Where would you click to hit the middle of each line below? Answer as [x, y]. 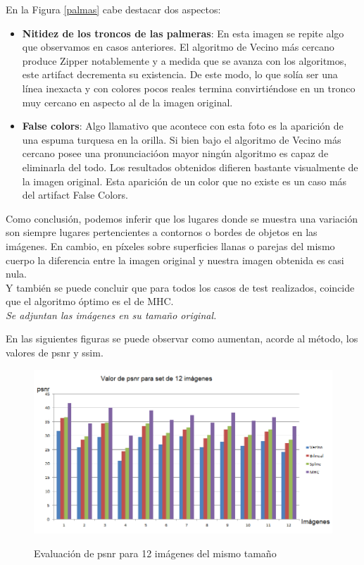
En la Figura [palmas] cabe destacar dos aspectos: [113, 9]
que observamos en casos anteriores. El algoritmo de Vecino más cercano [178, 47]
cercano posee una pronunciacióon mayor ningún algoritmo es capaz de [175, 153]
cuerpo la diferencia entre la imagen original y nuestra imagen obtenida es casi [175, 260]
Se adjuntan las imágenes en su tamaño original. [111, 315]
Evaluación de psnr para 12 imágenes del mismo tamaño [155, 553]
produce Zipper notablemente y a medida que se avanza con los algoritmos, [184, 60]
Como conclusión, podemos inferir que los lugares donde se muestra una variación [182, 218]
